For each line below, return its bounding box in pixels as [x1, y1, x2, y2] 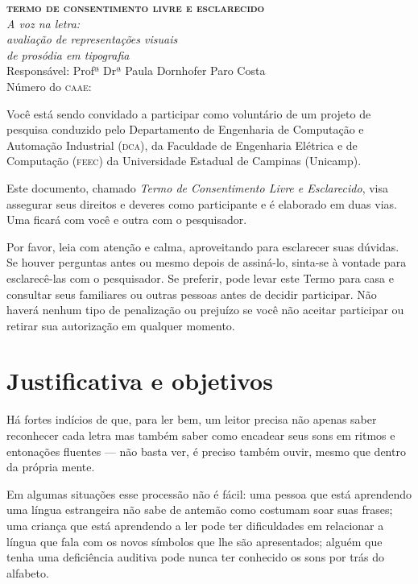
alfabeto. [6, 564, 49, 581]
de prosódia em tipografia [6, 46, 130, 63]
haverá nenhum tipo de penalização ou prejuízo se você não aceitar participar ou [6, 301, 404, 318]
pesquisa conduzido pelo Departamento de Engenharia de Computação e [6, 121, 364, 138]
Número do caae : [6, 77, 92, 94]
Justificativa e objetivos [6, 364, 273, 397]
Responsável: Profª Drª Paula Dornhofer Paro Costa [6, 62, 266, 79]
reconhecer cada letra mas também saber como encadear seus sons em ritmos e [6, 427, 395, 443]
